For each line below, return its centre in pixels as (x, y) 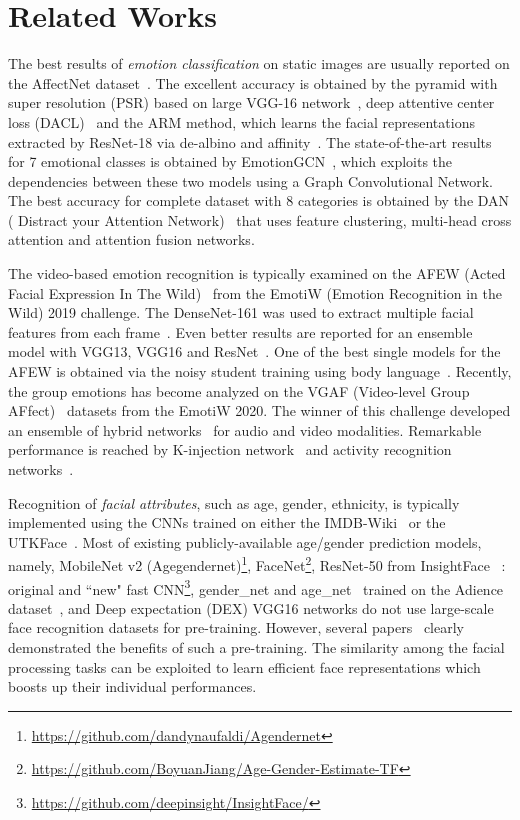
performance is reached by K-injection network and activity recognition (230, 449)
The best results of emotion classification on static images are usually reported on (259, 63)
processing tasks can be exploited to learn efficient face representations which (244, 666)
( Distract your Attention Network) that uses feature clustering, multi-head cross (260, 219)
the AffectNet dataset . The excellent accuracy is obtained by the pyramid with (253, 82)
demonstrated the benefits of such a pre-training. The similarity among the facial (256, 647)
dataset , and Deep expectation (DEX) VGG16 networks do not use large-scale (251, 607)
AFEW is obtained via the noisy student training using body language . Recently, (260, 371)
